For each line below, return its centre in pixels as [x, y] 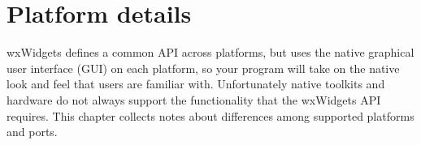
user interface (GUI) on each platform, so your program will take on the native [203, 68]
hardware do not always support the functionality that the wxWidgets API [194, 99]
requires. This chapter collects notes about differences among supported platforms [210, 115]
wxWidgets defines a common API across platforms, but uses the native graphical [210, 52]
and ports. [32, 132]
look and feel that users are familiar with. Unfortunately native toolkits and [196, 84]
